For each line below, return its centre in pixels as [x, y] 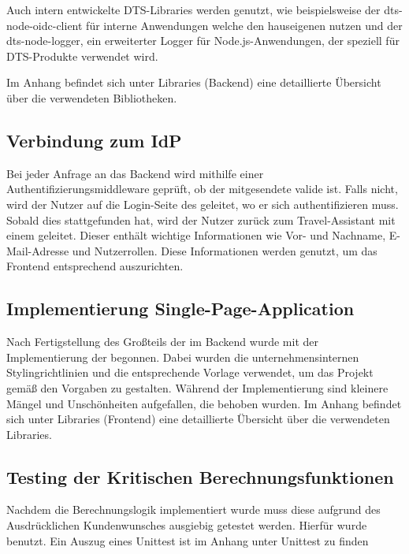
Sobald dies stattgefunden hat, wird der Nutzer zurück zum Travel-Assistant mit [201, 219]
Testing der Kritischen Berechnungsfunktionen [200, 476]
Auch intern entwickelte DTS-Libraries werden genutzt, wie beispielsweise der [193, 9]
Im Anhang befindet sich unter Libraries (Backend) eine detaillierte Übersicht [194, 82]
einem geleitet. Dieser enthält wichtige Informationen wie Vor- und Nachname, [196, 235]
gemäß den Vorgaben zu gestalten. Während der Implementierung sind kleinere [197, 387]
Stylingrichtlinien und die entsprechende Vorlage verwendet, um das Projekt [190, 372]
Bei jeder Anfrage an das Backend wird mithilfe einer [135, 173]
